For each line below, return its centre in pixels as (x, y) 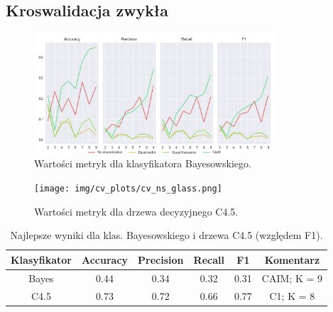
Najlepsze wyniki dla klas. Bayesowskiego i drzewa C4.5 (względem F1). (166, 235)
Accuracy (105, 259)
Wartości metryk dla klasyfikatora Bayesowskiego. (143, 163)
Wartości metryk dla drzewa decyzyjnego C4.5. (136, 211)
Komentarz (292, 259)
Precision (161, 259)
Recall (209, 259)
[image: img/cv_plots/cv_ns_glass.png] (128, 188)
